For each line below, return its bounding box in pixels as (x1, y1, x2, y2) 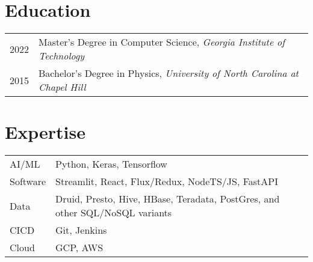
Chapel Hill (39, 80, 86, 94)
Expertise (5, 120, 85, 144)
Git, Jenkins (55, 223, 107, 237)
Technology (39, 49, 85, 63)
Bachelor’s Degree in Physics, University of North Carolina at (39, 66, 299, 81)
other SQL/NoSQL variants (55, 206, 172, 220)
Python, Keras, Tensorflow (55, 157, 167, 171)
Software (10, 174, 46, 189)
